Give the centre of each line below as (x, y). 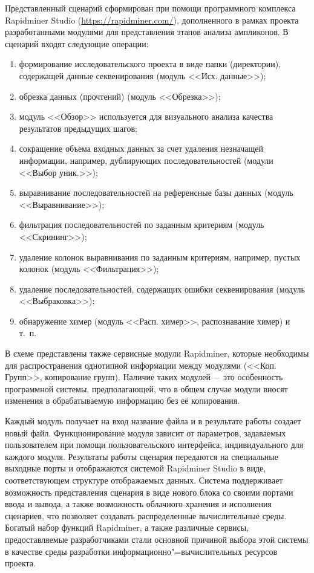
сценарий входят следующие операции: (77, 43)
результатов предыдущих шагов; (78, 128)
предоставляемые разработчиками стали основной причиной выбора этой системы (157, 539)
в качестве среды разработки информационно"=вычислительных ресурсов (141, 551)
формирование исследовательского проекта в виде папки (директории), (150, 64)
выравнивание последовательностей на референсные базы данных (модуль (156, 193)
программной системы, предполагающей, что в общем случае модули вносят (146, 388)
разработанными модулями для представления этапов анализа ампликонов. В (147, 32)
